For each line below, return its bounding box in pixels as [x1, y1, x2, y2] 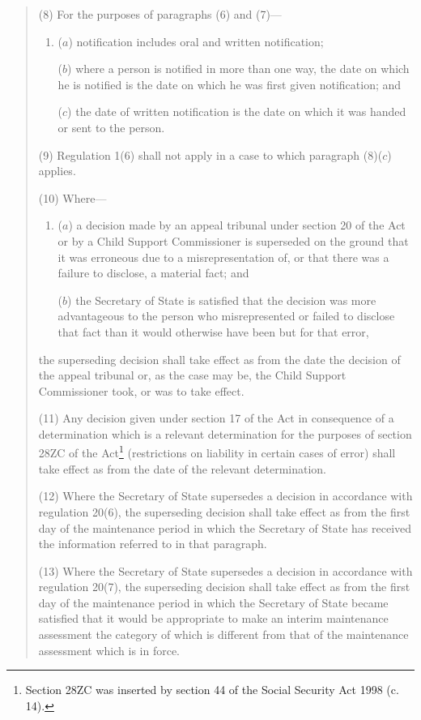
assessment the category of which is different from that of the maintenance [38, 626, 409, 643]
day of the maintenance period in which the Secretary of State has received [38, 519, 412, 536]
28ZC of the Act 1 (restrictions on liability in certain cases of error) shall [38, 442, 396, 461]
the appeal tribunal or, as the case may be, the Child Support [38, 366, 347, 384]
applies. [38, 162, 76, 179]
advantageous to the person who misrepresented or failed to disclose [57, 307, 395, 324]
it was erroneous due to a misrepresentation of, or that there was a [57, 248, 389, 265]
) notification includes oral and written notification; [68, 32, 324, 49]
